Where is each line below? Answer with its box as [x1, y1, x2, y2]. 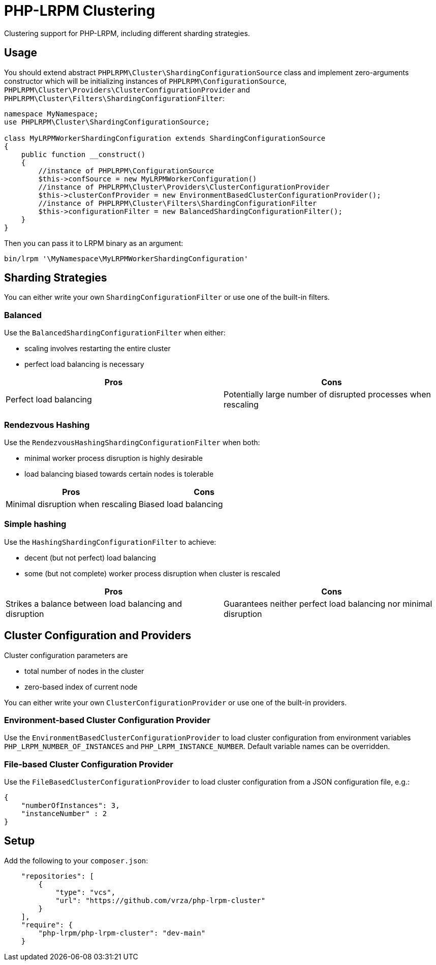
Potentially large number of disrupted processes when [224, 389, 431, 400]
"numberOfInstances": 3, [21, 801, 120, 810]
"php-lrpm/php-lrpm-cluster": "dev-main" [38, 928, 206, 937]
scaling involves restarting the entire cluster [24, 344, 171, 353]
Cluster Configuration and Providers [4, 629, 192, 642]
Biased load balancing [138, 499, 223, 509]
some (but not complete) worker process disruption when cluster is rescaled [24, 569, 281, 578]
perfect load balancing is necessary [24, 360, 144, 369]
